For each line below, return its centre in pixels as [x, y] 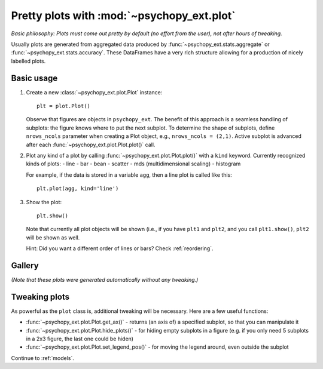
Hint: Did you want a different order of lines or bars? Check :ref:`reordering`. [120, 248]
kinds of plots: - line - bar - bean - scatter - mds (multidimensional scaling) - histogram [133, 164]
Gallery [25, 265]
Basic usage [34, 78]
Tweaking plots [40, 296]
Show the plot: [44, 202]
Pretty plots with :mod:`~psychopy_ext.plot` [123, 16]
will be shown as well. [53, 237]
